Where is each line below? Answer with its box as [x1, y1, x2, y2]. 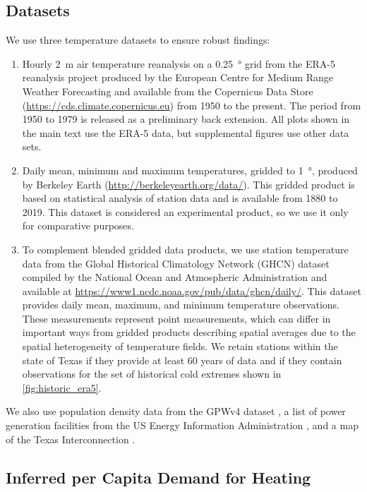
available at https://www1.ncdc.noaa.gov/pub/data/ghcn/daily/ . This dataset [22, 283, 361, 298]
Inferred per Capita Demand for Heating [6, 466, 311, 488]
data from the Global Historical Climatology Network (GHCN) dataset [22, 256, 330, 270]
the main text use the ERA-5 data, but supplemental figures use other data [22, 125, 349, 140]
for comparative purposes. [22, 218, 134, 233]
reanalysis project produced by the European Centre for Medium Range [22, 70, 334, 85]
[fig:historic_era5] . [22, 380, 102, 395]
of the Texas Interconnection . [6, 431, 136, 446]
